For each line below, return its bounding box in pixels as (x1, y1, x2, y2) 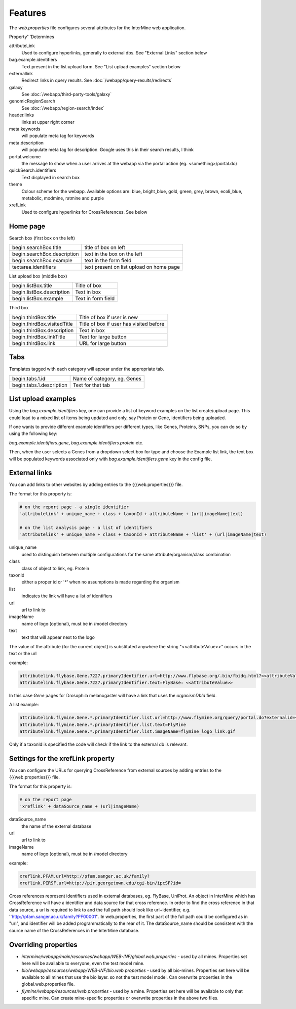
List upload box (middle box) (9, 273, 68, 279)
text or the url (9, 651, 37, 657)
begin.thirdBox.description (12, 327, 74, 334)
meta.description (9, 140, 44, 145)
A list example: (9, 702, 39, 708)
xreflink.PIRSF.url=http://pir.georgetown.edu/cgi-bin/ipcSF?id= (19, 880, 181, 886)
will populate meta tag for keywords (21, 133, 95, 139)
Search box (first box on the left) (9, 235, 75, 241)
